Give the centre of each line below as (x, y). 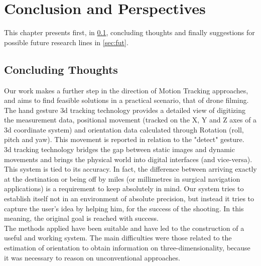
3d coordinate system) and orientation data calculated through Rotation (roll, (124, 129)
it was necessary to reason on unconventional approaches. (92, 257)
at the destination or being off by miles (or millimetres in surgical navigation (122, 178)
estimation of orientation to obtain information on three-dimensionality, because (127, 248)
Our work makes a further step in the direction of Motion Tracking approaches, (126, 90)
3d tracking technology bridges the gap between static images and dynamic (119, 149)
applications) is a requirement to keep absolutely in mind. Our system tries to (124, 188)
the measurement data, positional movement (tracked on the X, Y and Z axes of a (130, 120)
